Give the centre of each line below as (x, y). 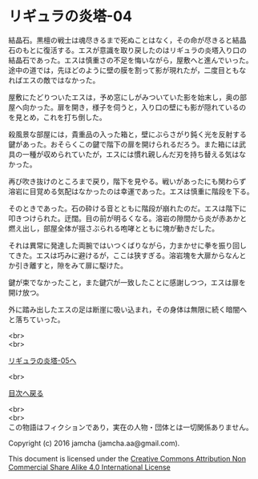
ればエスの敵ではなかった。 (54, 80)
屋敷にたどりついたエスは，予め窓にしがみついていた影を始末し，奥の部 (127, 97)
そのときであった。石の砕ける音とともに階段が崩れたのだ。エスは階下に (127, 208)
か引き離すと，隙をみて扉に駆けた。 (68, 265)
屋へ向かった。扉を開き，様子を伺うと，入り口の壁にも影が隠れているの (127, 107)
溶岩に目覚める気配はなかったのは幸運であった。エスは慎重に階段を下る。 (131, 191)
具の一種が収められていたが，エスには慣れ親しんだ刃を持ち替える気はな (127, 154)
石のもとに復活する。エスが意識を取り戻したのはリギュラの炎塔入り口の (127, 50)
